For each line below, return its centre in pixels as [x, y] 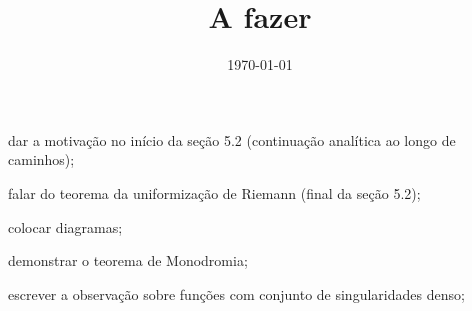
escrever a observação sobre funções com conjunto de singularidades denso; [236, 293]
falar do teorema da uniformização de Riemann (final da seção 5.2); [214, 192]
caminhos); [41, 159]
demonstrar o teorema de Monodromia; [128, 260]
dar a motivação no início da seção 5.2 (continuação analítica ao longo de [232, 139]
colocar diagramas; [65, 226]
